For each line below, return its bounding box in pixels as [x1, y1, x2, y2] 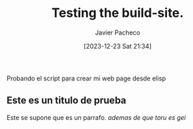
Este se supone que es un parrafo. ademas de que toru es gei [6, 113, 186, 121]
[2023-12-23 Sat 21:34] [83, 42, 152, 50]
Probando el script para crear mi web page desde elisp [6, 74, 166, 82]
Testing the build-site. [51, 5, 184, 21]
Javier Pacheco [95, 28, 140, 37]
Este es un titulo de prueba [6, 94, 127, 106]
